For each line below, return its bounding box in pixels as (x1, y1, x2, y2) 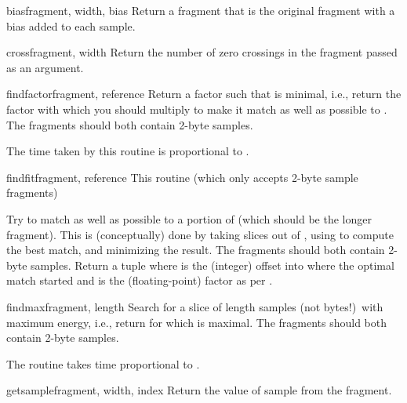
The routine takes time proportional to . (6, 355, 200, 372)
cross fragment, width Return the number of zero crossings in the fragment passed (6, 44, 398, 60)
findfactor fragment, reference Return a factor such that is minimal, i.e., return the (6, 85, 402, 102)
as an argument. (6, 59, 84, 75)
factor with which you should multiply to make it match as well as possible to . (6, 100, 387, 117)
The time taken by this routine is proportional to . (6, 143, 249, 159)
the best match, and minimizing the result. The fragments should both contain (6, 241, 385, 258)
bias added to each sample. (6, 17, 136, 34)
